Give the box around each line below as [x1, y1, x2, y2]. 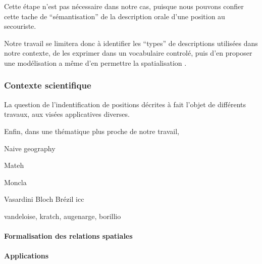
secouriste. [4, 21, 36, 31]
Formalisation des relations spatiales [4, 231, 133, 241]
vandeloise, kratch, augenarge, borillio [4, 210, 121, 221]
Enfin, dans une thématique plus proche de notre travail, [4, 125, 180, 136]
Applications [4, 250, 49, 261]
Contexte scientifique [4, 79, 91, 92]
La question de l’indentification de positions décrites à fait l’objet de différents [4, 99, 246, 109]
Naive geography [4, 143, 56, 153]
